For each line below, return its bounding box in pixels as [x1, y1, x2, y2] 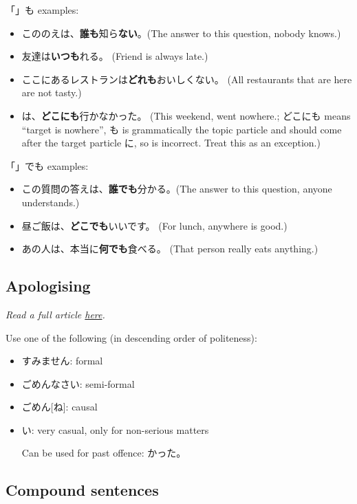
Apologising [6, 275, 91, 296]
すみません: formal [21, 353, 103, 368]
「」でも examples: [6, 158, 89, 173]
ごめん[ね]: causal [21, 399, 98, 414]
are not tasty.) [21, 85, 82, 100]
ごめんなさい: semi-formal [21, 376, 135, 391]
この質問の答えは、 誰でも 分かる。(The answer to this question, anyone [21, 182, 332, 196]
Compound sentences [6, 479, 159, 501]
